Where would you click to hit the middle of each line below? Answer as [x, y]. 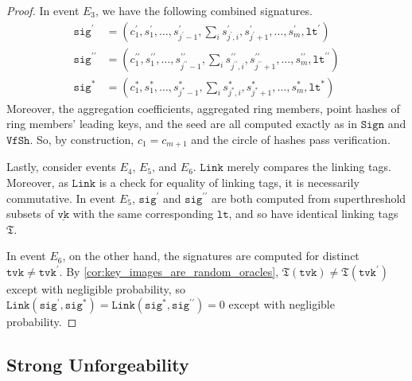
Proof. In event [43, 10]
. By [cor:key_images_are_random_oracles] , [169, 271]
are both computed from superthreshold [309, 198]
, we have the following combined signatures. [204, 10]
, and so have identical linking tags [313, 214]
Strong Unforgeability [98, 365]
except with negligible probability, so [96, 288]
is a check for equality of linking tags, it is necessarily [229, 182]
